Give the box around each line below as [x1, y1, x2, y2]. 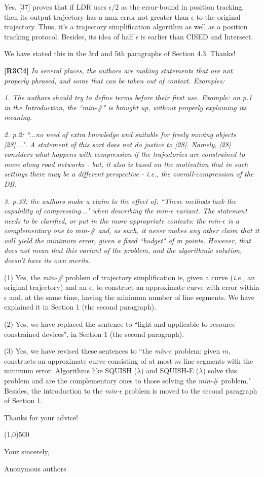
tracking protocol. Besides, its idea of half [4, 31, 133, 41]
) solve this [203, 365, 237, 376]
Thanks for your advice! [4, 412, 79, 422]
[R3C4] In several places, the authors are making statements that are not [4, 65, 233, 75]
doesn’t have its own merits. [4, 255, 91, 266]
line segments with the [183, 355, 253, 366]
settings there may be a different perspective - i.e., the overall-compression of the [4, 168, 254, 179]
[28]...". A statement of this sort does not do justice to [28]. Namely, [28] [4, 139, 231, 149]
